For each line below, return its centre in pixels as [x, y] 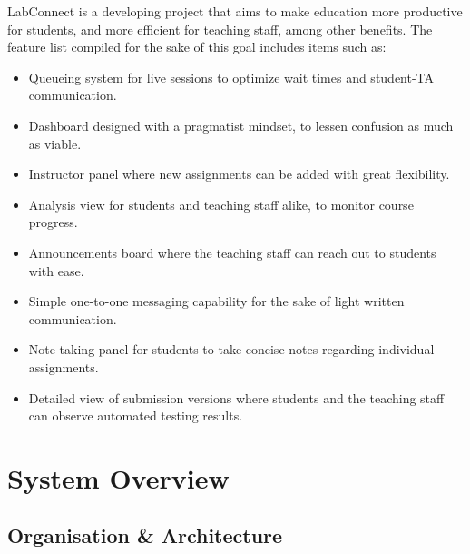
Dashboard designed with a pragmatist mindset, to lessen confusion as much [241, 125]
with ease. [56, 270]
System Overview [118, 477]
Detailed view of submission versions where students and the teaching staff [236, 397]
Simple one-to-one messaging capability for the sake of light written [216, 301]
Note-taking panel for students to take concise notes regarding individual [231, 349]
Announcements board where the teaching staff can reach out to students [232, 252]
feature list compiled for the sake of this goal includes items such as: [197, 47]
